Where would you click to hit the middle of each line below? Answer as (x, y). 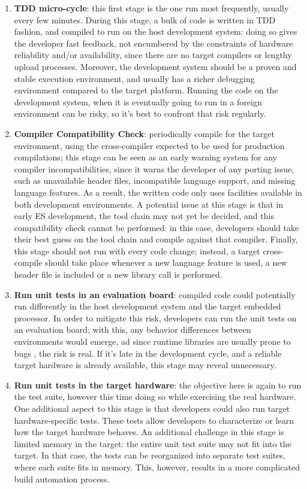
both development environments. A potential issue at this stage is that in (149, 204)
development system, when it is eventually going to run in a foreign (138, 101)
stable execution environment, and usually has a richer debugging (134, 78)
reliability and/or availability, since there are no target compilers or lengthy (153, 55)
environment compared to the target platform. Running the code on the (146, 90)
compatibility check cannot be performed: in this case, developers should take (156, 227)
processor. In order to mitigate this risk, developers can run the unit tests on (155, 318)
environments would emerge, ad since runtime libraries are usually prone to (152, 341)
